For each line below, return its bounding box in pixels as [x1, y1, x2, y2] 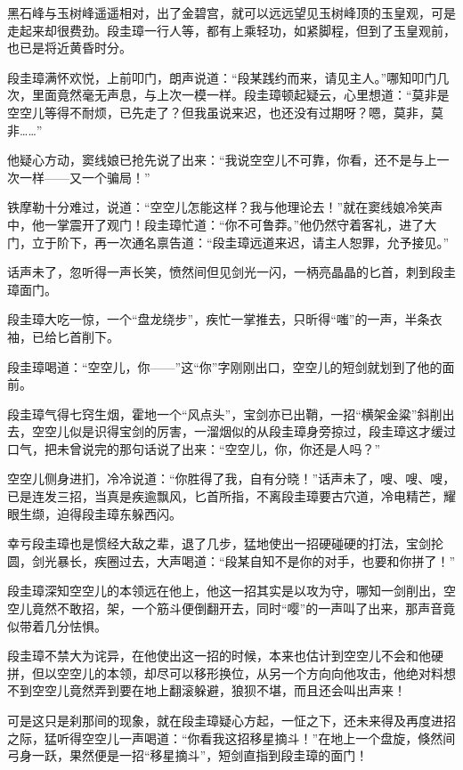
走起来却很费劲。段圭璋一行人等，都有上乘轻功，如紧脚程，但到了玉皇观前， [7, 20, 456, 39]
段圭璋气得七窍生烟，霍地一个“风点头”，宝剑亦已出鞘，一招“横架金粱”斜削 [7, 404, 443, 423]
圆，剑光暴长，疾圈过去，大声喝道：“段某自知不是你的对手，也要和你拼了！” [7, 551, 456, 570]
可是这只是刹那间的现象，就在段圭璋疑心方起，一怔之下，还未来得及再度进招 [7, 711, 456, 729]
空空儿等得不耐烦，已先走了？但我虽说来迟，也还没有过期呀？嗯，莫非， [7, 102, 431, 121]
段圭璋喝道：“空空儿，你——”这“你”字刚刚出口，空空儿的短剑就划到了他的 [7, 357, 443, 376]
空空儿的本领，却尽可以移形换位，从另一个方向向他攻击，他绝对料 [56, 663, 443, 682]
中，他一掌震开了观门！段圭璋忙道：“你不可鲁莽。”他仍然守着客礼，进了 [7, 215, 425, 233]
